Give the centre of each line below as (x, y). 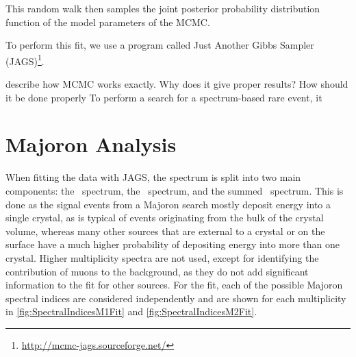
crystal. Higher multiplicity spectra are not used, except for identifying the (162, 257)
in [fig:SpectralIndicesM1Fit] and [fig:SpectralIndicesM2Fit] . (131, 311)
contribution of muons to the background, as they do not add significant (157, 271)
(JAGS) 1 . (25, 60)
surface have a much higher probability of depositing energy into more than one (173, 244)
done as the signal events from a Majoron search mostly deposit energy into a (168, 204)
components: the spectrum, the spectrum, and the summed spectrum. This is (175, 190)
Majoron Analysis (91, 144)
